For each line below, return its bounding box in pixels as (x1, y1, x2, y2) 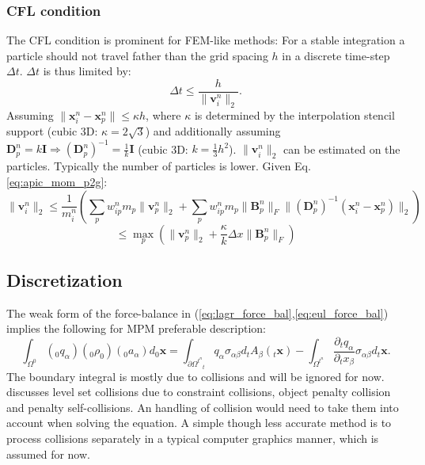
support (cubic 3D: (6, 123, 98, 139)
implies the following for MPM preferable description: (6, 320, 266, 337)
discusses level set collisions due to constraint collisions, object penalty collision (6, 383, 391, 400)
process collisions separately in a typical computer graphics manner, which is (6, 430, 379, 447)
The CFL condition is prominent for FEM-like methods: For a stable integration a (6, 32, 405, 48)
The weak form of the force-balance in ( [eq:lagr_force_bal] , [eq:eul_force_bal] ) (6, 304, 389, 321)
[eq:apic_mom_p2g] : (6, 173, 108, 189)
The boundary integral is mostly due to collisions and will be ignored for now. (6, 368, 385, 384)
